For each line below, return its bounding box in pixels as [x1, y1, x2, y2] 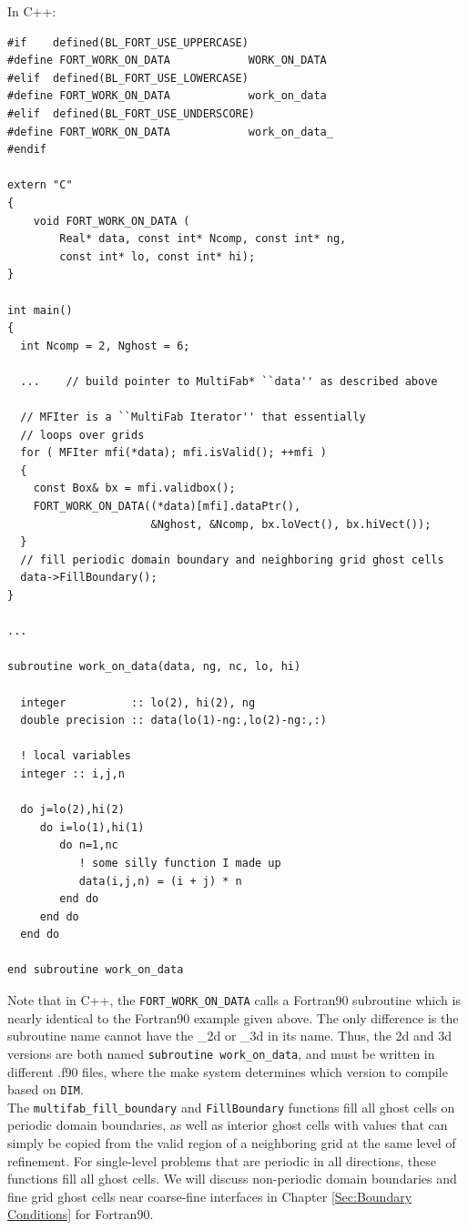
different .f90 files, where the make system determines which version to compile [7, 1062, 448, 1081]
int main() [7, 303, 73, 317]
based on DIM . [7, 1080, 84, 1099]
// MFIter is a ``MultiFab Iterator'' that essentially [20, 411, 366, 424]
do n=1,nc [59, 839, 118, 852]
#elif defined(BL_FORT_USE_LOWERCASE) [7, 71, 249, 85]
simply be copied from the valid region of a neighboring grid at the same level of [7, 1133, 456, 1153]
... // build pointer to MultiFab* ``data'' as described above [20, 374, 438, 388]
